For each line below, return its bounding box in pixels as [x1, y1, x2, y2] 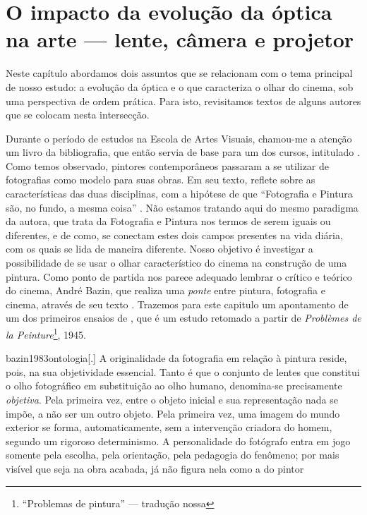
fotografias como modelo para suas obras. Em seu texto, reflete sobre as [6, 172, 315, 187]
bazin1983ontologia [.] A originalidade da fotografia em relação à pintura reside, [6, 351, 347, 365]
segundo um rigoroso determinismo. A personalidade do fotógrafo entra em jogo [6, 433, 351, 448]
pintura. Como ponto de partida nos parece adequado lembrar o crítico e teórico [6, 269, 352, 284]
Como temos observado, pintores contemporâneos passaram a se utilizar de [6, 158, 330, 173]
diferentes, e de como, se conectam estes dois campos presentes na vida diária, [6, 227, 343, 242]
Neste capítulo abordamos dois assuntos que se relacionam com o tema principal [6, 66, 353, 80]
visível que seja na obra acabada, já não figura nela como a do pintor [6, 461, 304, 475]
